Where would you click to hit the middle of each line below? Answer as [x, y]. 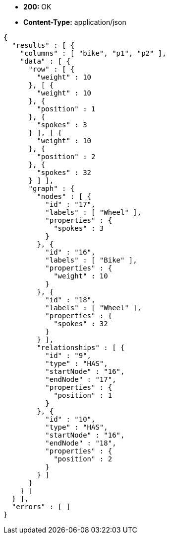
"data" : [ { [45, 61]
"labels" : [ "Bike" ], [91, 260]
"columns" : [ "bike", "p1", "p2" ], [93, 53]
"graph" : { [52, 188]
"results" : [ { [43, 45]
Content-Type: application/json [75, 22]
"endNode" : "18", [81, 443]
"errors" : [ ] [41, 507]
